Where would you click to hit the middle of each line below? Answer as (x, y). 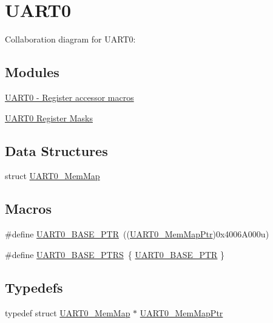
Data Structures (56, 150)
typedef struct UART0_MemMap (68, 312)
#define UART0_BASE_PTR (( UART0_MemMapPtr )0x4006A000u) (137, 234)
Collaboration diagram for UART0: (70, 39)
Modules (32, 72)
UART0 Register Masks (49, 117)
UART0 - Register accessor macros (69, 97)
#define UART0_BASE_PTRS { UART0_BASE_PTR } (115, 254)
